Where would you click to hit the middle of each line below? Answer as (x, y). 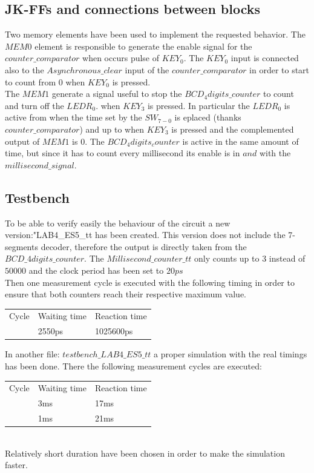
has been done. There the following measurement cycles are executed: (133, 365)
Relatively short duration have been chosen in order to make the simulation (145, 453)
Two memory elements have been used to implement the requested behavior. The (155, 34)
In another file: (32, 354)
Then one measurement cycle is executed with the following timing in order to (150, 282)
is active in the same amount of (240, 141)
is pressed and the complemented (233, 129)
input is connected (265, 58)
